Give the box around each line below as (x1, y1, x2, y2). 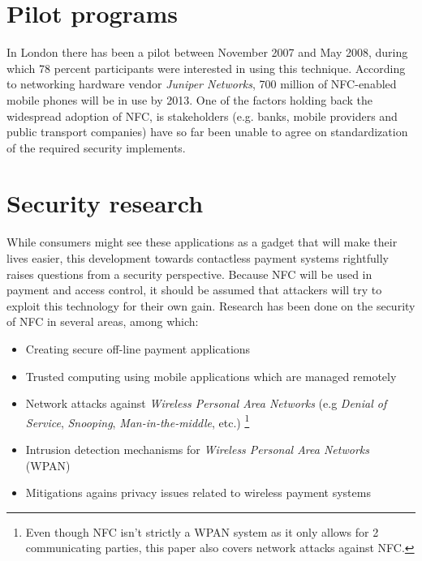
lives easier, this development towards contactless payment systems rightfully (6, 250, 389, 266)
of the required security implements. (6, 139, 186, 156)
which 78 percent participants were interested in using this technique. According (6, 59, 406, 76)
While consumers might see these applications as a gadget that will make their (6, 233, 398, 251)
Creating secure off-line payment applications (25, 340, 251, 357)
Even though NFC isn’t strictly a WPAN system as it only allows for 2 (25, 523, 379, 540)
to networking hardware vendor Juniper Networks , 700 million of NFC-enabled (6, 75, 397, 92)
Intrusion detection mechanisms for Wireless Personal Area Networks (25, 441, 369, 457)
